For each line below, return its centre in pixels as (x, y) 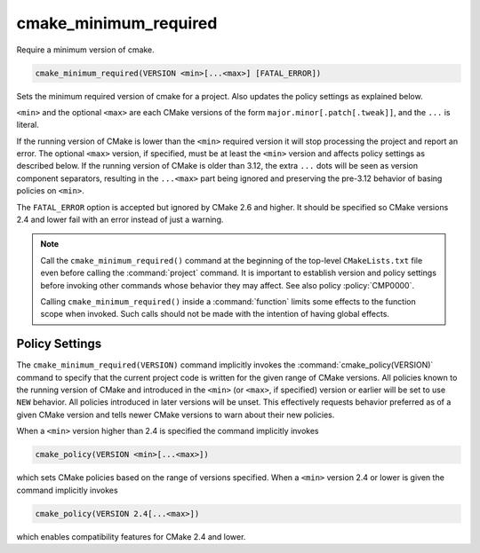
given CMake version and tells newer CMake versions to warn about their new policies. (176, 415)
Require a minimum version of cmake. (85, 50)
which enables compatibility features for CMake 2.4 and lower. (131, 536)
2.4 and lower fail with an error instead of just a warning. (120, 220)
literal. (28, 125)
